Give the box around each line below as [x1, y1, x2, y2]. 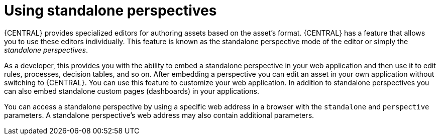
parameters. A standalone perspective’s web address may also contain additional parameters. [4, 110, 314, 119]
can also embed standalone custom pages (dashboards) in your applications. [4, 86, 259, 95]
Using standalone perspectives [4, 2, 217, 19]
